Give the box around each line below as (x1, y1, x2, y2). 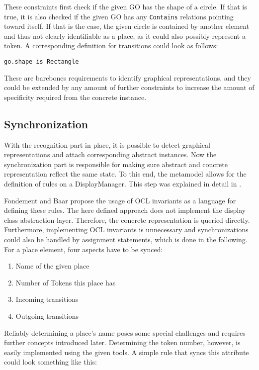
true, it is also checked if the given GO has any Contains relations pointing (4, 11, 234, 21)
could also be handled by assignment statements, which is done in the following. (4, 234, 248, 245)
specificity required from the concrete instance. (4, 92, 147, 102)
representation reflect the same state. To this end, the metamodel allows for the (4, 169, 247, 179)
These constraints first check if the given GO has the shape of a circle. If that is (4, 1, 247, 11)
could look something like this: (4, 357, 97, 367)
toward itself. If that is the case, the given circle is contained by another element (4, 21, 250, 31)
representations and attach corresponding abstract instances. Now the (4, 149, 217, 160)
